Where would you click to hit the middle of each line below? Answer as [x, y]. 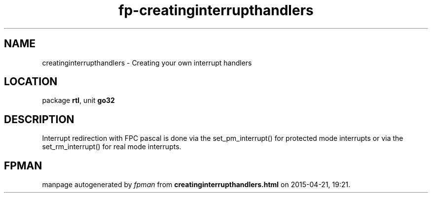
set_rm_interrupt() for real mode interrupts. [112, 147]
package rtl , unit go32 [78, 100]
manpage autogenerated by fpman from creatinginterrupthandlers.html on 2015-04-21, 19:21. [196, 185]
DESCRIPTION [39, 119]
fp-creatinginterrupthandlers [216, 10]
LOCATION [31, 82]
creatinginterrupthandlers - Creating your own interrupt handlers [147, 63]
